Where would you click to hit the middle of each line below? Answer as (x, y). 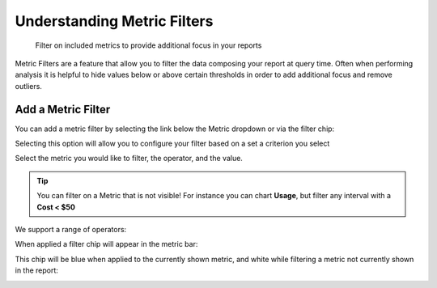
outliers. (28, 86)
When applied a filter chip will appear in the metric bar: (106, 244)
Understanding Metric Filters (114, 21)
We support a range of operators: (71, 229)
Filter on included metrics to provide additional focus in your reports (148, 45)
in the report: (36, 270)
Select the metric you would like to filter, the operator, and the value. (129, 159)
